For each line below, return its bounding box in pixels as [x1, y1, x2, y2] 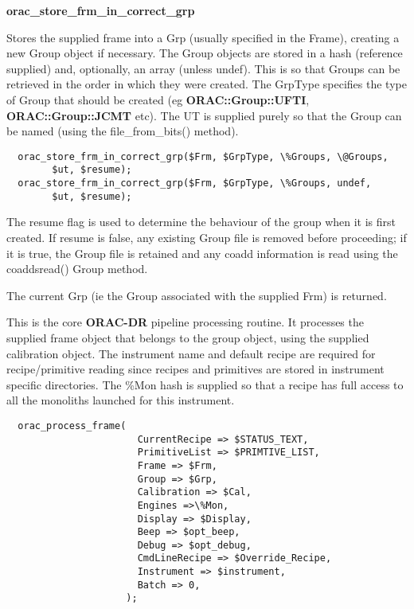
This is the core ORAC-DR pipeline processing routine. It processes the [6, 314, 364, 330]
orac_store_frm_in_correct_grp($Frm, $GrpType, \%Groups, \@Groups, [18, 150, 389, 162]
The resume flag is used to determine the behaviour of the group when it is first [6, 213, 396, 230]
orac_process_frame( [18, 420, 127, 431]
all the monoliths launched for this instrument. [6, 392, 235, 408]
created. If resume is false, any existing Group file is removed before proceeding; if [6, 228, 407, 245]
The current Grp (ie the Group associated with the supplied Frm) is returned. [6, 287, 387, 303]
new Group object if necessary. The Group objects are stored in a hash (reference [6, 45, 403, 61]
